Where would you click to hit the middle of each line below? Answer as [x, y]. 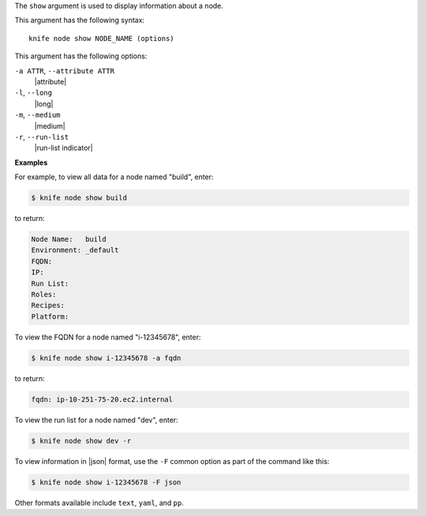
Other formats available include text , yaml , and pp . [99, 503]
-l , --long [34, 93]
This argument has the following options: [81, 56]
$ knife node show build [79, 198]
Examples [31, 163]
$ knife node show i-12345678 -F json [106, 482]
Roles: [44, 294]
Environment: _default [75, 250]
